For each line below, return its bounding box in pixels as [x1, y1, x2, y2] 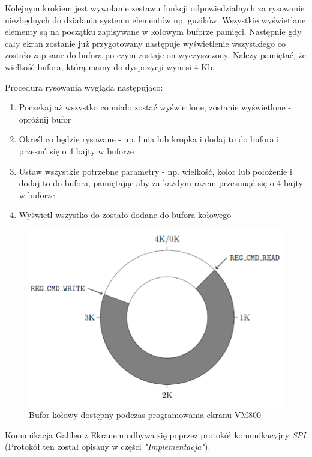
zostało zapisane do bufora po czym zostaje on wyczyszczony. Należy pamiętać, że [5, 49, 306, 61]
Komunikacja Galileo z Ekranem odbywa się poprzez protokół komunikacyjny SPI [5, 428, 306, 441]
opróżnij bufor [19, 112, 71, 125]
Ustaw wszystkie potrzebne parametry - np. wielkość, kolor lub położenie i [19, 165, 292, 177]
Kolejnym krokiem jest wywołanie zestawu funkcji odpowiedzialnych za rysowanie [5, 2, 305, 14]
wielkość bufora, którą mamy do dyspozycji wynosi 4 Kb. [5, 60, 215, 73]
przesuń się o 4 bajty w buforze [19, 144, 134, 157]
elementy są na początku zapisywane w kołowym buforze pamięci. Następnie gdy [5, 25, 302, 38]
